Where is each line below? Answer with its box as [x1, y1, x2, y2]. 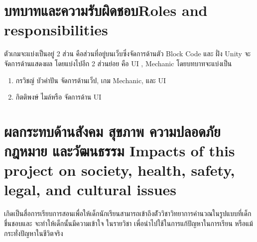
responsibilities [4, 19, 108, 40]
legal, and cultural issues [4, 179, 177, 200]
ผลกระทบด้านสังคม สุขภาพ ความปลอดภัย [4, 121, 221, 141]
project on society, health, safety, [4, 160, 235, 180]
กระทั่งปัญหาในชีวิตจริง [4, 228, 63, 238]
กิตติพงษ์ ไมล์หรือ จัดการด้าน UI [15, 92, 102, 102]
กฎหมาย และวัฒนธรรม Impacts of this [4, 140, 235, 161]
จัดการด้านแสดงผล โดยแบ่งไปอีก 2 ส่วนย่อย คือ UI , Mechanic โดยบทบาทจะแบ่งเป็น [4, 58, 232, 68]
